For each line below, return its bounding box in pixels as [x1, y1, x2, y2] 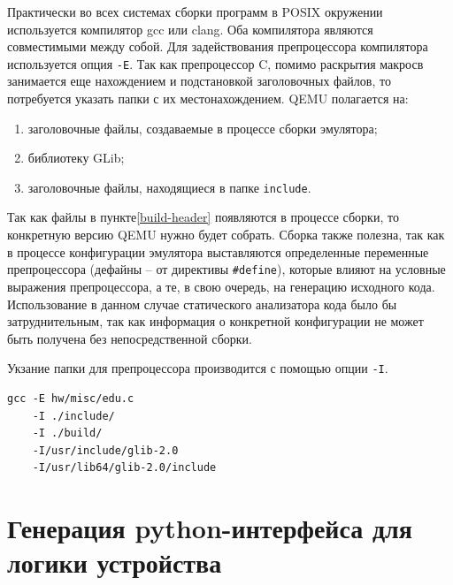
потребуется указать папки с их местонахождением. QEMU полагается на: [7, 89, 409, 108]
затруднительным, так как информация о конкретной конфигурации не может [7, 312, 424, 330]
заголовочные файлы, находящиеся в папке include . [27, 178, 311, 196]
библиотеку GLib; [27, 148, 125, 167]
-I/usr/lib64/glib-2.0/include [32, 461, 217, 475]
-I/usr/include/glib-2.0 [32, 444, 179, 457]
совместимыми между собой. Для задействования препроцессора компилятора [7, 37, 428, 56]
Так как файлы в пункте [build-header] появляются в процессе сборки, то [7, 208, 399, 226]
